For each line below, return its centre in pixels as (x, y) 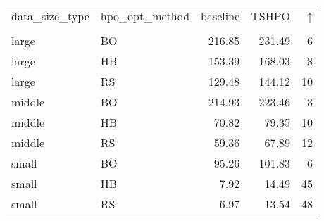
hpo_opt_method (145, 16)
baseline (220, 16)
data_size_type (50, 16)
